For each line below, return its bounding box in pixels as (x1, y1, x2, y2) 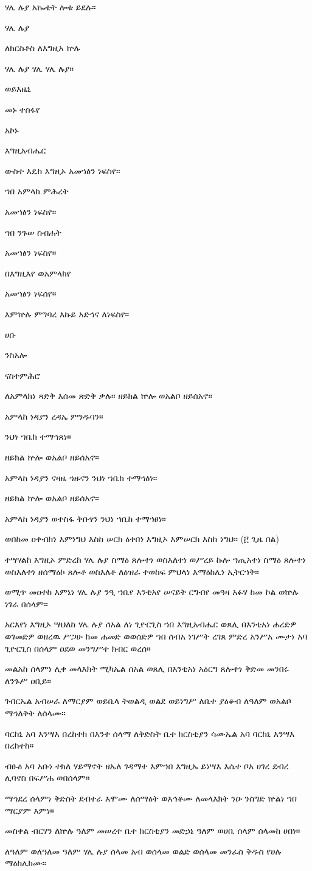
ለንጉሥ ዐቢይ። (5, 674, 51, 686)
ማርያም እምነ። (5, 803, 54, 816)
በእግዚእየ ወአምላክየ (5, 266, 71, 279)
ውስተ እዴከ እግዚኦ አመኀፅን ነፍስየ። (5, 164, 120, 177)
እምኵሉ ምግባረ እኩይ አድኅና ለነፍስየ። (5, 307, 130, 320)
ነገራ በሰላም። (5, 597, 48, 610)
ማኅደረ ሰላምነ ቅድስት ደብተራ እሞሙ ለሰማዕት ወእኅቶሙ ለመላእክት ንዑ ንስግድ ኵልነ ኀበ (5, 791, 297, 804)
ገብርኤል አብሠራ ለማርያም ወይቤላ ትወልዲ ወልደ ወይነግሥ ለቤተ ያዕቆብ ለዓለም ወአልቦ (5, 694, 291, 707)
